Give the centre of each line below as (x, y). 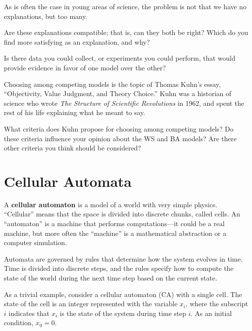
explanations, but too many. (46, 16)
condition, (19, 323)
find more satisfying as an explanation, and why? (77, 41)
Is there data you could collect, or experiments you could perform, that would (120, 58)
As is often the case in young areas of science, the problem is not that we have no (125, 6)
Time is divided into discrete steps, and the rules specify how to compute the (119, 268)
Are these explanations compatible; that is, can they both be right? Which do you (126, 32)
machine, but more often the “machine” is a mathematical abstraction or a (115, 233)
